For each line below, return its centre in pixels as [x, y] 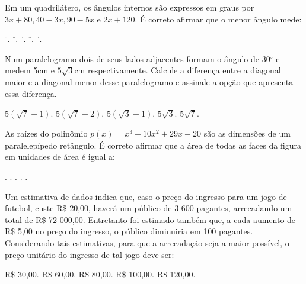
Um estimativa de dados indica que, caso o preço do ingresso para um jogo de [146, 196]
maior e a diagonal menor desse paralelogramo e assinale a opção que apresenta [149, 81]
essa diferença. [31, 93]
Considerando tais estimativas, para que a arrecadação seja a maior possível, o [147, 242]
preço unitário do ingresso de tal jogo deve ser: [90, 254]
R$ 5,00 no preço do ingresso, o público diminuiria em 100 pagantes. [129, 231]
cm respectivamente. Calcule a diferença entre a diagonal [178, 70]
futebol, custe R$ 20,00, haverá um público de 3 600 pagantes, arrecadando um [149, 208]
